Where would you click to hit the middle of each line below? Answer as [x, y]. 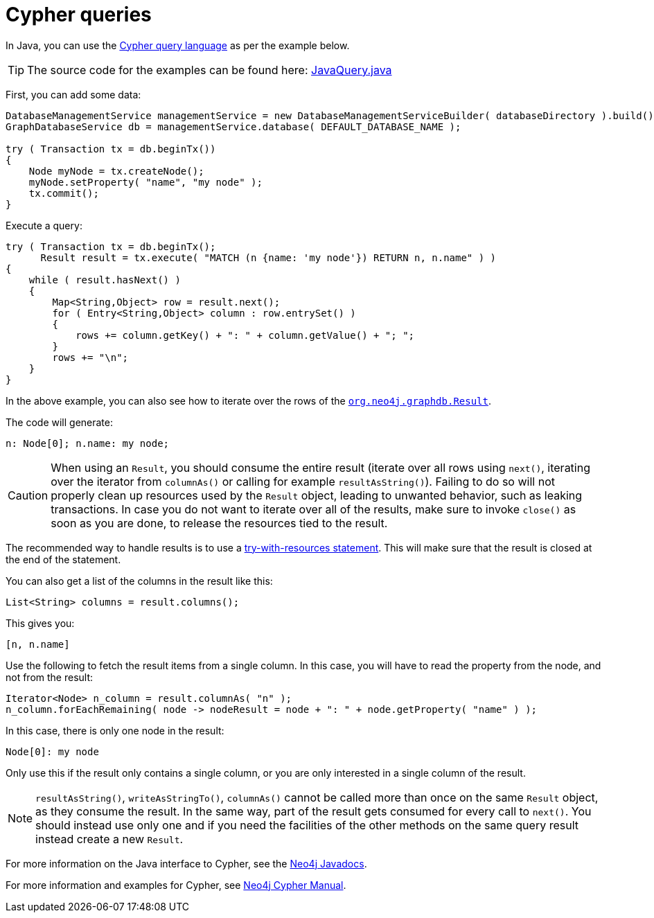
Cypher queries [79, 15]
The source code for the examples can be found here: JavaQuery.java [210, 70]
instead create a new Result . [109, 839]
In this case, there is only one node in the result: [115, 730]
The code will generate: [59, 422]
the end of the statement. [63, 559]
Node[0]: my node [52, 751]
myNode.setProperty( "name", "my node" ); [145, 182]
